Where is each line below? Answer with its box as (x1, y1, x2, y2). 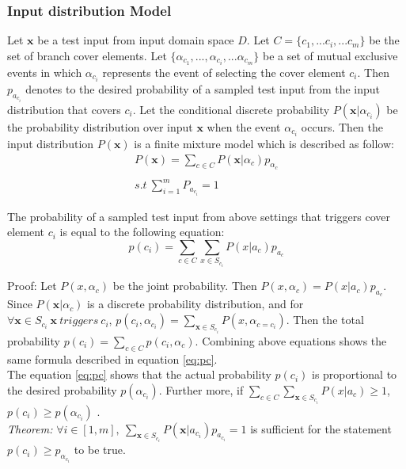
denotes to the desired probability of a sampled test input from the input (25, 81, 381, 97)
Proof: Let (7, 277, 57, 294)
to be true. (74, 441, 126, 458)
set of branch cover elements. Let (7, 47, 167, 63)
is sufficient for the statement (250, 420, 392, 437)
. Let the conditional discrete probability (132, 101, 330, 117)
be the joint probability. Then (112, 277, 257, 294)
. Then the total (286, 311, 364, 328)
